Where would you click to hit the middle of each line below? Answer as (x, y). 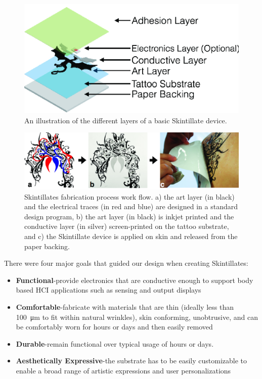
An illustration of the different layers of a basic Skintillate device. (126, 120)
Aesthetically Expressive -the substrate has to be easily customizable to (132, 361)
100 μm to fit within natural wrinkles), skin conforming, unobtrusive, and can (137, 317)
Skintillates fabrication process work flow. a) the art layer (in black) (129, 196)
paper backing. (47, 246)
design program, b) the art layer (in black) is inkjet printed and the (129, 216)
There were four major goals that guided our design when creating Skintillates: (126, 263)
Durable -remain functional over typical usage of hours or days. (115, 343)
